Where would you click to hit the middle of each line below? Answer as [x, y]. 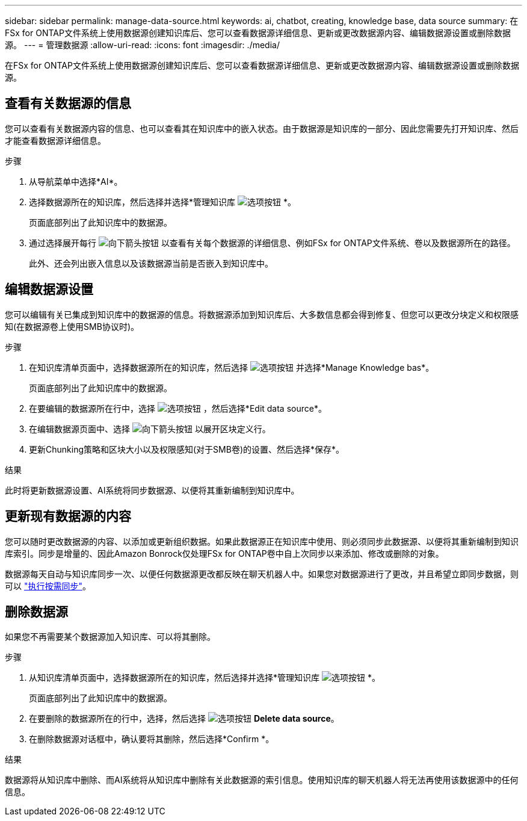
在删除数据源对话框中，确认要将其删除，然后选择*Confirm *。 [152, 739]
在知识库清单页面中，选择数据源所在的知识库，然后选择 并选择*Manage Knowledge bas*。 [232, 367]
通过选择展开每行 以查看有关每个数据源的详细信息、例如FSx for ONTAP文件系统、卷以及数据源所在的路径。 [272, 243]
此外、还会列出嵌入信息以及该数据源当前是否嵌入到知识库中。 [151, 263]
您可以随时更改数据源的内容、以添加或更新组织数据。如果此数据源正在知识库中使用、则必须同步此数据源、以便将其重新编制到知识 [262, 541]
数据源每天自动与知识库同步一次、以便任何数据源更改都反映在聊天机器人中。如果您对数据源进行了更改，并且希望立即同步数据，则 [262, 574]
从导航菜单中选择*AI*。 [76, 181]
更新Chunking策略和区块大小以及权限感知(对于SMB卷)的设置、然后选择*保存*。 [187, 449]
